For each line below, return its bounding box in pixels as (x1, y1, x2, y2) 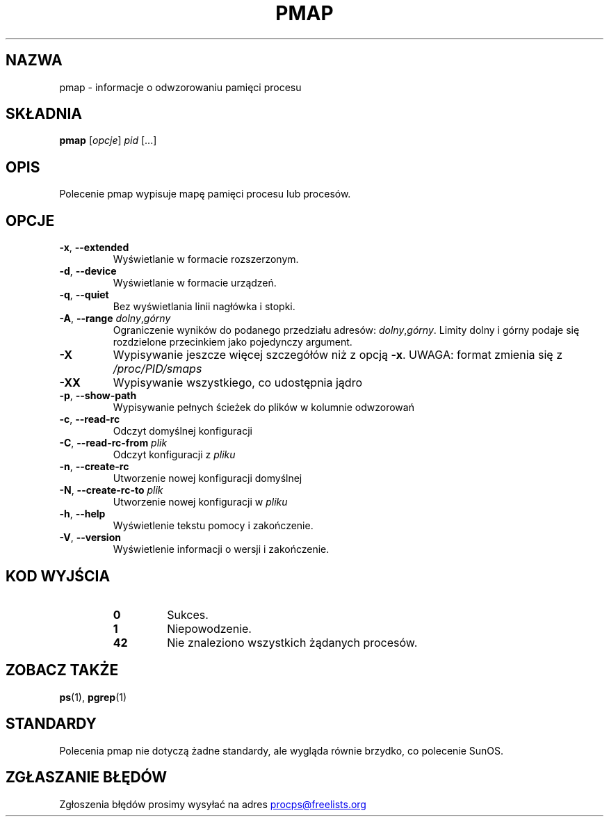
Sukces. (167, 607, 209, 622)
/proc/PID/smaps (113, 362, 202, 376)
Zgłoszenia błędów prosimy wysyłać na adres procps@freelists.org (59, 798, 366, 810)
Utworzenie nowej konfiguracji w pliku (113, 496, 288, 508)
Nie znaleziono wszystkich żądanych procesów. (167, 635, 418, 650)
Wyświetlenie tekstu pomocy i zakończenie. (113, 519, 314, 532)
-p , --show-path (59, 389, 137, 402)
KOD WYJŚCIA (6, 567, 111, 585)
